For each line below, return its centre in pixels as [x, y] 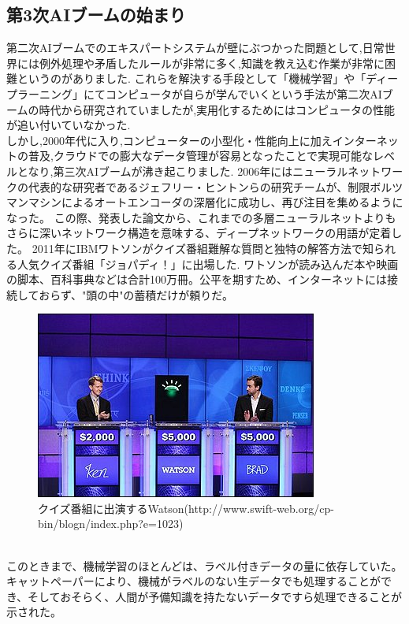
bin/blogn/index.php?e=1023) [111, 524]
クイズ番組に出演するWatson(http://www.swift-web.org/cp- [186, 508]
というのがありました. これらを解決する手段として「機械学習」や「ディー [208, 78]
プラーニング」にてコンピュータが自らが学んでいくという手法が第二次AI [194, 93]
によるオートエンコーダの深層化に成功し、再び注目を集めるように [232, 202]
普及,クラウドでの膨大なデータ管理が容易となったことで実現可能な [201, 156]
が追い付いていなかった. [69, 125]
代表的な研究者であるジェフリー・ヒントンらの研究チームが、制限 [199, 186]
